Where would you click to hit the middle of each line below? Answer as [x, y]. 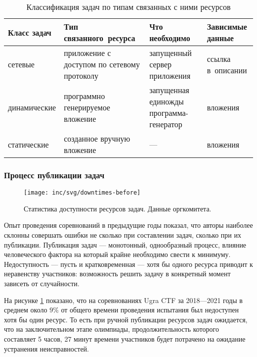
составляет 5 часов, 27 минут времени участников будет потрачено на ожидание [125, 339]
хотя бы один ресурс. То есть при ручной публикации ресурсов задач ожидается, [126, 319]
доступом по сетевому [102, 64]
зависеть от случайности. [42, 283]
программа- [169, 113]
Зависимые [227, 26]
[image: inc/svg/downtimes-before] [82, 193]
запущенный [171, 53]
